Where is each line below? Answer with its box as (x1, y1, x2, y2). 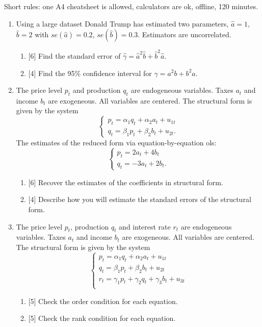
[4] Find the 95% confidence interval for (28, 67, 152, 78)
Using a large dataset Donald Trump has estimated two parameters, (16, 18, 229, 29)
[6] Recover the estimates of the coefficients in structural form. (28, 177, 223, 187)
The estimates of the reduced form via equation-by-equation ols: (16, 137, 217, 148)
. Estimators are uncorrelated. (138, 29, 231, 40)
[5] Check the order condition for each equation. (28, 295, 178, 306)
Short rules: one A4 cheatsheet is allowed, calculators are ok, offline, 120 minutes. (4, 1, 258, 11)
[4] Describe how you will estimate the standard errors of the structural (28, 194, 251, 205)
